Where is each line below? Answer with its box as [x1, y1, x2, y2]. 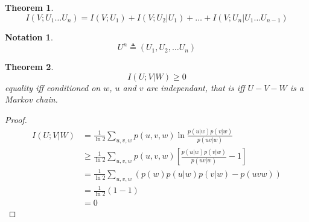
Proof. [5, 113, 27, 125]
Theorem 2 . [5, 60, 54, 73]
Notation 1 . [5, 30, 53, 43]
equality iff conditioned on [5, 81, 101, 94]
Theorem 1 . [5, 1, 54, 13]
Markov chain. [5, 93, 58, 106]
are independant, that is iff [146, 81, 245, 94]
